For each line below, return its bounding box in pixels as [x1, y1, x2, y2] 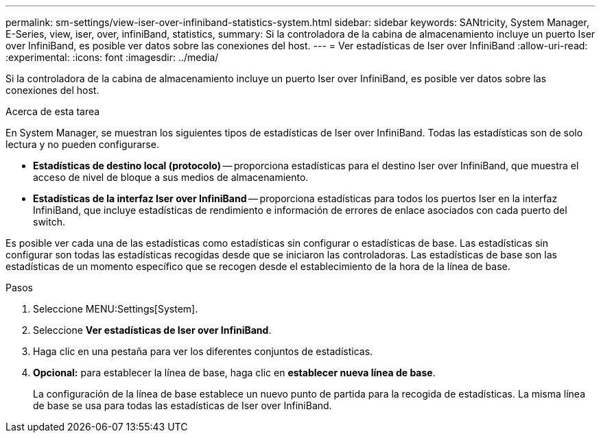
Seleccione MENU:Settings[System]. [33, 303, 198, 315]
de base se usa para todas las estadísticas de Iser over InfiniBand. [33, 400, 332, 411]
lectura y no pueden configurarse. [5, 138, 159, 150]
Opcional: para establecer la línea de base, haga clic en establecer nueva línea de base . [33, 367, 436, 378]
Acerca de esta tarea [5, 106, 100, 117]
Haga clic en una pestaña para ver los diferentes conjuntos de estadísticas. [33, 345, 373, 357]
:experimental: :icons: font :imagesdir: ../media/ [5, 51, 219, 63]
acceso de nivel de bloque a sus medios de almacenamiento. [33, 171, 309, 183]
